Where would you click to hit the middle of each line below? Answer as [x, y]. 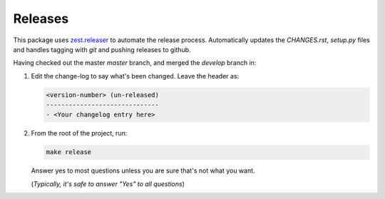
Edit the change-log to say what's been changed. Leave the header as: [135, 76]
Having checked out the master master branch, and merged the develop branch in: [135, 63]
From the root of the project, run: [79, 133]
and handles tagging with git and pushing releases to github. [102, 49]
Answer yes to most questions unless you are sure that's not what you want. [143, 170]
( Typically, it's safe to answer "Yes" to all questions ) [108, 184]
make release [69, 152]
